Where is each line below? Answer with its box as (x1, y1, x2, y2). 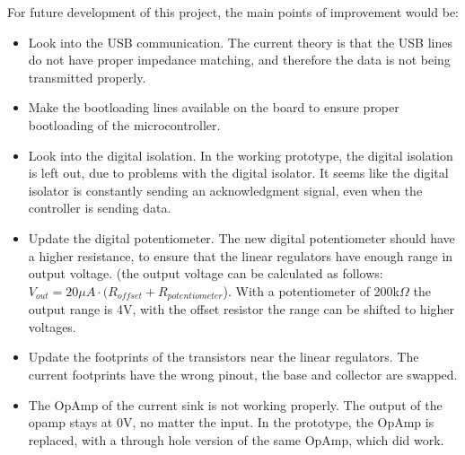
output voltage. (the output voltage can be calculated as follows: (28, 264, 383, 283)
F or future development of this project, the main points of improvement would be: (7, 3, 459, 21)
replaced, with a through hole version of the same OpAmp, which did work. (28, 430, 444, 449)
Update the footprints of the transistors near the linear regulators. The (28, 347, 419, 366)
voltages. (28, 317, 76, 336)
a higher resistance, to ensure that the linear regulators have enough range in (28, 246, 453, 265)
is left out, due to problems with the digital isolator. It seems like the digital (28, 163, 449, 182)
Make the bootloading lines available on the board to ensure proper (28, 98, 399, 117)
